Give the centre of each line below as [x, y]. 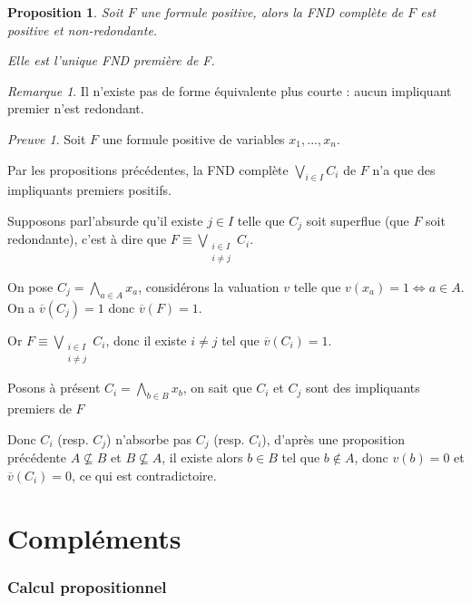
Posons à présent [54, 388]
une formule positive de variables [193, 138]
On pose [30, 287]
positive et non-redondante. [83, 29]
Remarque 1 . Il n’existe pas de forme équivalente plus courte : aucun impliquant [230, 90]
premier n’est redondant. [76, 108]
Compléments [94, 537]
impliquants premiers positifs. [89, 190]
